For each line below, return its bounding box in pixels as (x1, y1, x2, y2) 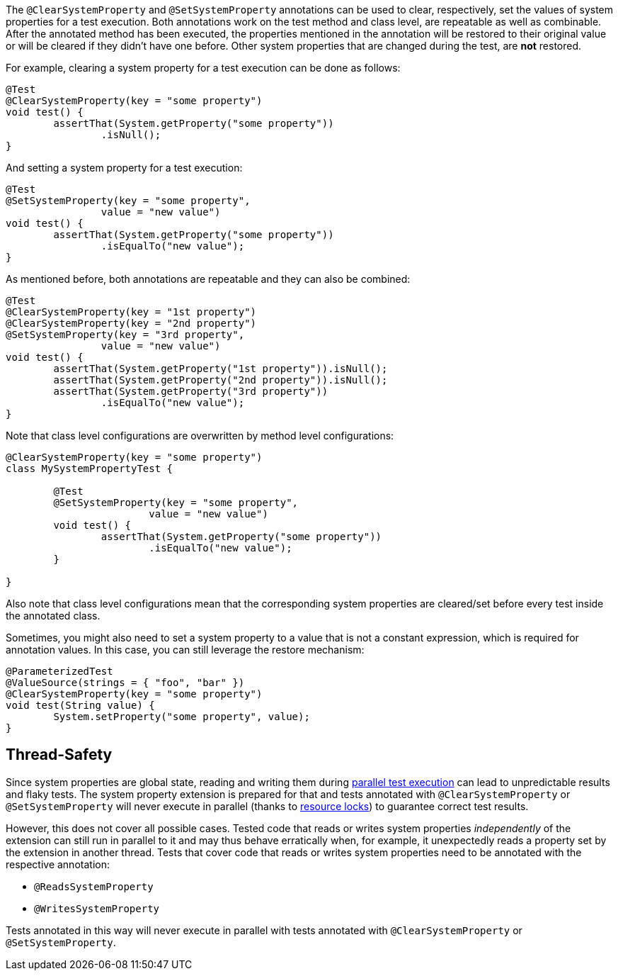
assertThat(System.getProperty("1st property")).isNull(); (53, 363, 388, 374)
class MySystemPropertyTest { (6, 463, 173, 474)
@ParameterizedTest (6, 666, 113, 677)
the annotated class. (6, 610, 101, 622)
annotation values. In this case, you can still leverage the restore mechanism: (6, 644, 365, 656)
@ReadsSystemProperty (34, 880, 154, 892)
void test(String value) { (6, 700, 155, 711)
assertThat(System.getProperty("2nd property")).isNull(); (53, 374, 388, 386)
